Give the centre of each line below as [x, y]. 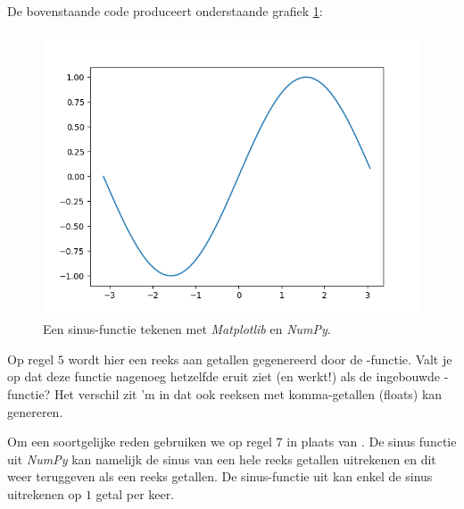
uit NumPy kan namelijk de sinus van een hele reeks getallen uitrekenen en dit [222, 459]
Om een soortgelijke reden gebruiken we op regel [140, 442]
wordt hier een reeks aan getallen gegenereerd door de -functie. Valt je [260, 359]
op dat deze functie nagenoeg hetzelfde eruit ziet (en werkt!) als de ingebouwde [224, 376]
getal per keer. [135, 493]
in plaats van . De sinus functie [372, 442]
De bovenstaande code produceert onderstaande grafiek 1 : [165, 11]
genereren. [35, 411]
